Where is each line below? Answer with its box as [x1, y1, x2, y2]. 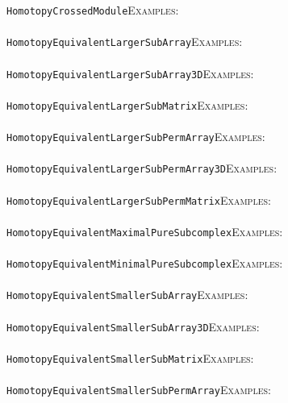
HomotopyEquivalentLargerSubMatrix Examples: [6, 96, 248, 113]
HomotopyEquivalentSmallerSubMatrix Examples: [6, 349, 254, 366]
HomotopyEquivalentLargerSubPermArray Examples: [6, 128, 265, 144]
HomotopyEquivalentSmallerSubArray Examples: [6, 286, 248, 303]
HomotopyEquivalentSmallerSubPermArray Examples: [6, 381, 271, 397]
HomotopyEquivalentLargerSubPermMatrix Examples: [6, 191, 271, 208]
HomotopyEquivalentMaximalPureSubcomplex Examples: [6, 222, 283, 239]
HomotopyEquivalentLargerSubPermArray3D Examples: [6, 160, 278, 177]
